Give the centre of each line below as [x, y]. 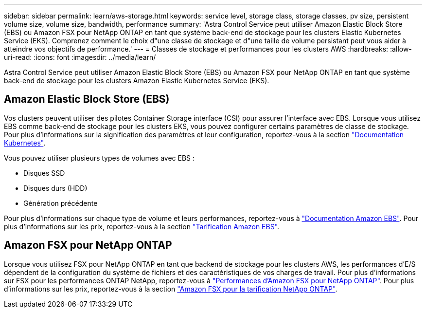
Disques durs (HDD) [55, 188]
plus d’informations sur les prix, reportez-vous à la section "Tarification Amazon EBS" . [142, 226]
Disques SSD [44, 173]
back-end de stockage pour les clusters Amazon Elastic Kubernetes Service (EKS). [137, 81]
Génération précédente [61, 203]
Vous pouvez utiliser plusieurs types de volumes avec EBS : [99, 158]
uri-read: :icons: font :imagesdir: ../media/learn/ [80, 57]
